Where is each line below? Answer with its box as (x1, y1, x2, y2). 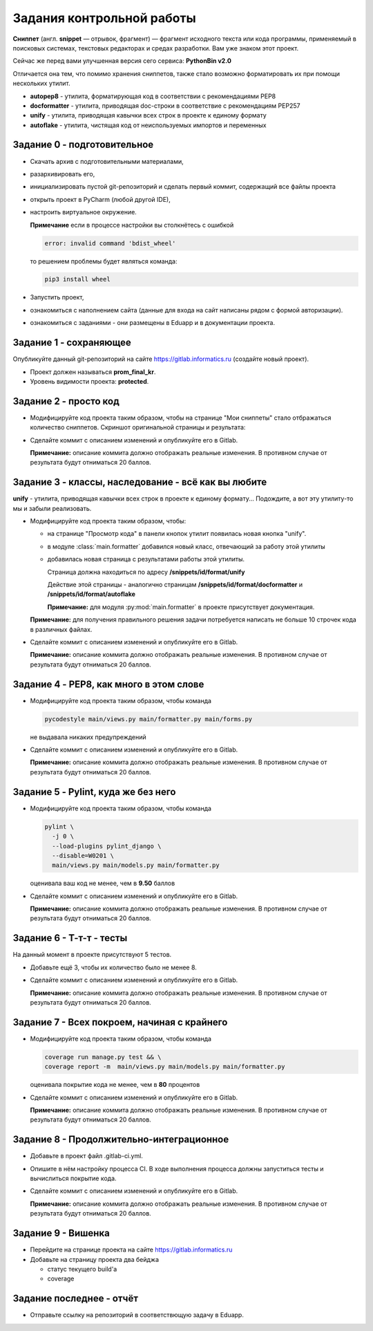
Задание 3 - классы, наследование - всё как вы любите (12, 476, 267, 488)
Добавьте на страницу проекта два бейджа (30, 1255, 159, 1263)
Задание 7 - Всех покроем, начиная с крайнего (12, 1016, 228, 1028)
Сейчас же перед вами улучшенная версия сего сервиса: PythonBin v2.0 (12, 57, 231, 65)
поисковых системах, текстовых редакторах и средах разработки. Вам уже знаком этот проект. (12, 44, 299, 52)
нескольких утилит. (12, 80, 70, 88)
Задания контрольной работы (12, 10, 196, 26)
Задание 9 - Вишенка (12, 1227, 110, 1239)
